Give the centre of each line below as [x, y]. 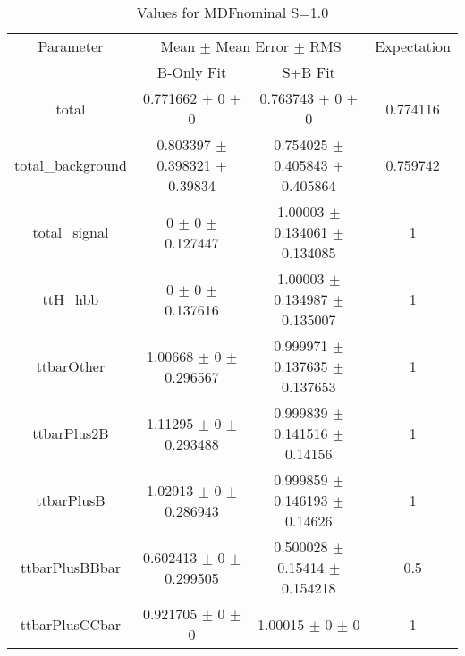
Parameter [71, 46]
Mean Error [253, 46]
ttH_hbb [71, 299]
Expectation [413, 46]
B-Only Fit [192, 72]
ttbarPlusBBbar [70, 567]
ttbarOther [71, 366]
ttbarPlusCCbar [71, 624]
